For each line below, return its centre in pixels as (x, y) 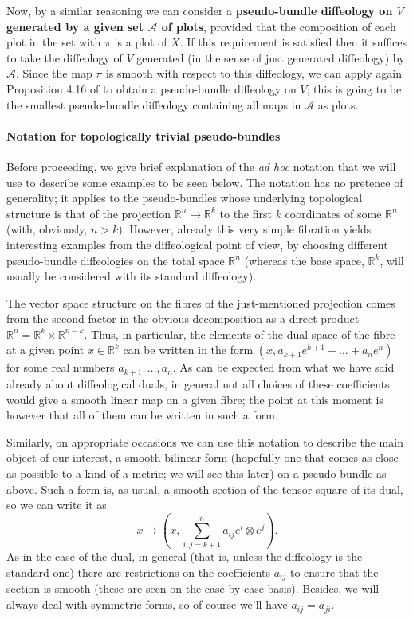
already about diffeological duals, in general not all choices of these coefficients (198, 383)
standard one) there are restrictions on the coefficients (139, 572)
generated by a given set (75, 26)
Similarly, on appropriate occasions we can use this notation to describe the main (205, 441)
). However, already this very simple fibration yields (245, 229)
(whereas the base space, (304, 260)
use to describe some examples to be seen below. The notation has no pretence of (205, 182)
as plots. (338, 104)
